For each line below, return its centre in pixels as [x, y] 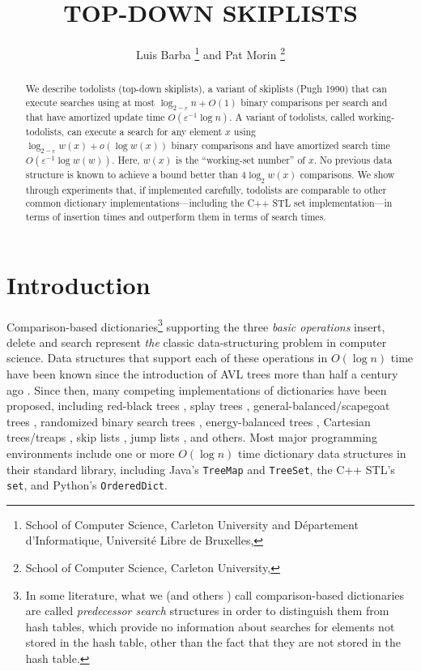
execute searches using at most [90, 102]
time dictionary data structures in [322, 453]
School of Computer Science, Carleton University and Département [192, 524]
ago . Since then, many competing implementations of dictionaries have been [197, 389]
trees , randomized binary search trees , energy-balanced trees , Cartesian [189, 421]
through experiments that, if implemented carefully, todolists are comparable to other [206, 189]
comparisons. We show [347, 175]
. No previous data [353, 160]
